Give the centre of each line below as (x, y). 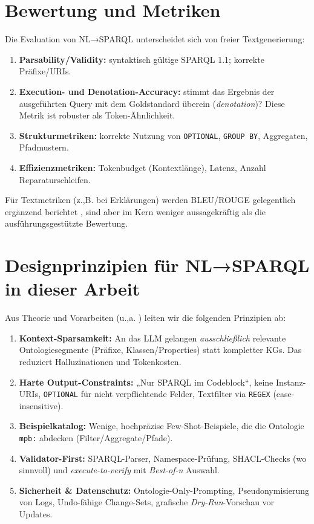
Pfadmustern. (44, 147)
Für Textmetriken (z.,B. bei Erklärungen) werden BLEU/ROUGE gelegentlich (150, 200)
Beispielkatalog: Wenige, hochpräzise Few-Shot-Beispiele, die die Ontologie (162, 426)
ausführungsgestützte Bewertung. (67, 223)
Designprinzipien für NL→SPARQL (157, 265)
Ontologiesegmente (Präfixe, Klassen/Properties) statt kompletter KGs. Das (160, 350)
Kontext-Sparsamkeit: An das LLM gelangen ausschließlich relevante (152, 338)
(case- (284, 394)
